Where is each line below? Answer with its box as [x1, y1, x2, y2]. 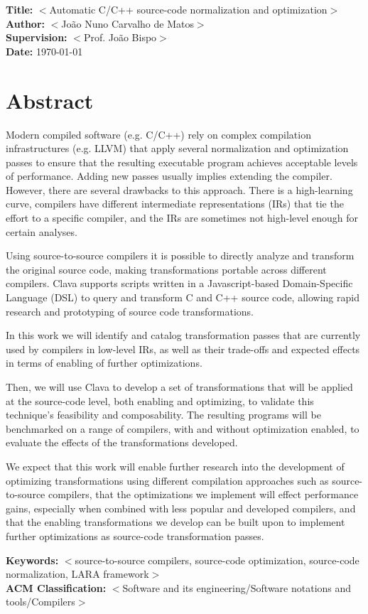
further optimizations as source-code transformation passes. [6, 528, 264, 543]
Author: [6, 16, 45, 31]
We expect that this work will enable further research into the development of [6, 458, 345, 473]
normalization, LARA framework [6, 566, 149, 581]
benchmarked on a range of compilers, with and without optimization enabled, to [6, 421, 359, 436]
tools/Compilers [6, 594, 75, 609]
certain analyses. [6, 224, 77, 239]
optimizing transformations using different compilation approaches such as [6, 473, 329, 488]
